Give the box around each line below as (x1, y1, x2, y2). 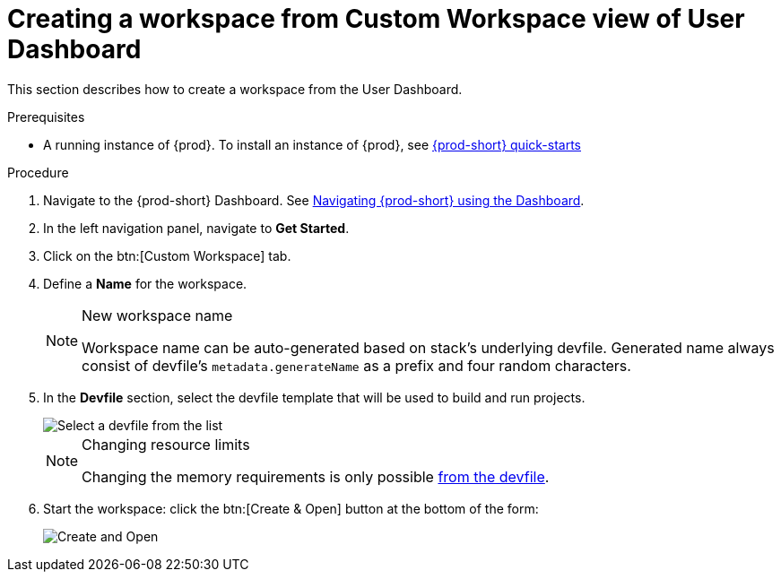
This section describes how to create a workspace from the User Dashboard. (7, 81, 463, 97)
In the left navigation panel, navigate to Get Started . (43, 220, 350, 236)
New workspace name (82, 306, 233, 324)
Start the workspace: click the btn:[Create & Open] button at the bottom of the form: (43, 500, 539, 516)
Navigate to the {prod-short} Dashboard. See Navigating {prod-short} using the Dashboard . (43, 192, 585, 208)
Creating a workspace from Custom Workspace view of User (7, 4, 745, 34)
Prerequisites (7, 108, 85, 125)
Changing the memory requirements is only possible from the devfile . (82, 467, 550, 486)
